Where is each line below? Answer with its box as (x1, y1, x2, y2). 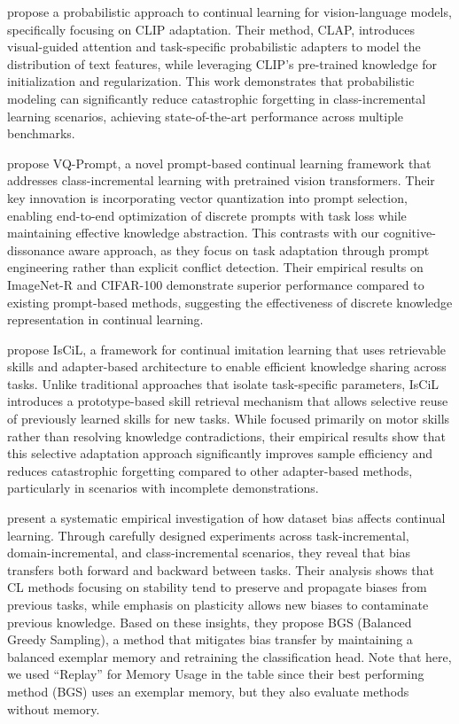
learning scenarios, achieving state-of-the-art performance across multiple (7, 106, 404, 125)
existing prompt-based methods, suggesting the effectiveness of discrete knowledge (7, 292, 453, 311)
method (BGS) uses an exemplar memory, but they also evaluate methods (7, 681, 409, 700)
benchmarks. (7, 124, 75, 143)
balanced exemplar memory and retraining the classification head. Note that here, (7, 647, 452, 666)
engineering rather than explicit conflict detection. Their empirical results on (7, 258, 424, 276)
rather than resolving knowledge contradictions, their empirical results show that (7, 426, 446, 445)
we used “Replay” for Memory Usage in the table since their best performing (7, 665, 424, 683)
